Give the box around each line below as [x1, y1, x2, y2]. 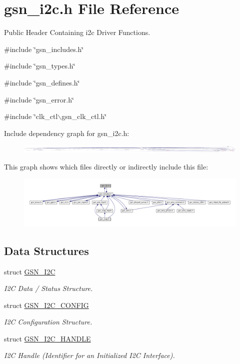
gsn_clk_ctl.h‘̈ [61, 111, 107, 121]
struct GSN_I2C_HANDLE [4, 333, 91, 343]
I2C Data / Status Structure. [4, 283, 93, 293]
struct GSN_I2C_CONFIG [4, 299, 89, 310]
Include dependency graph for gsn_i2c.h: [4, 127, 129, 138]
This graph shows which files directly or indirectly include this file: [4, 161, 208, 171]
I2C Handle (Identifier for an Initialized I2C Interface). [4, 350, 175, 360]
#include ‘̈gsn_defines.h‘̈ [4, 77, 80, 87]
